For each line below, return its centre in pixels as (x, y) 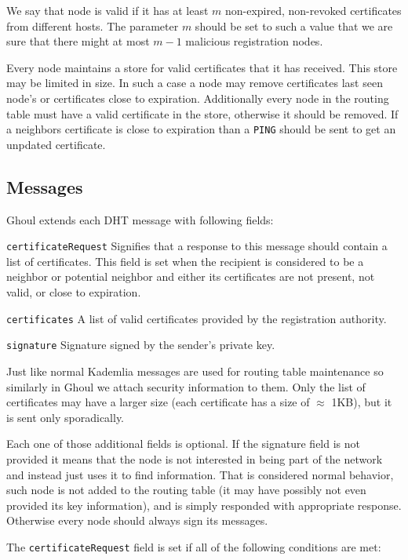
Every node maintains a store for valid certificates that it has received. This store (202, 67)
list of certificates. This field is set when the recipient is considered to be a (185, 261)
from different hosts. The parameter (93, 25)
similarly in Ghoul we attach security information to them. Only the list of (186, 386)
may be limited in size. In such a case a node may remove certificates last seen (195, 83)
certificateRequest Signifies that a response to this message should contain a (197, 246)
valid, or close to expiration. (74, 292)
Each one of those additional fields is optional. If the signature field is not (183, 444)
